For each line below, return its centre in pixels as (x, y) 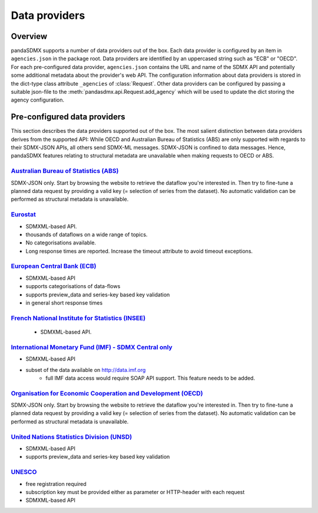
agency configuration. (38, 100)
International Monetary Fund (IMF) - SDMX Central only (92, 347)
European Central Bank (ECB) (54, 266)
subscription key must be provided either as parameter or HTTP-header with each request (135, 492)
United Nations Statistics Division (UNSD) (72, 437)
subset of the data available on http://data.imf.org (86, 370)
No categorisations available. (61, 243)
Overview (29, 36)
